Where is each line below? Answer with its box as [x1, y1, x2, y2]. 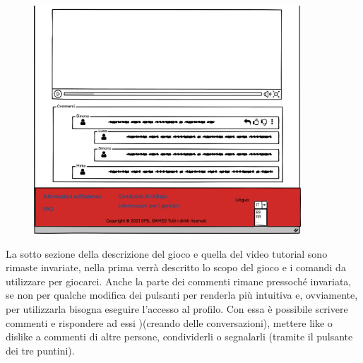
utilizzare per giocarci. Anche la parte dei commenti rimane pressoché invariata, [6, 273, 352, 288]
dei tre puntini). [6, 343, 75, 357]
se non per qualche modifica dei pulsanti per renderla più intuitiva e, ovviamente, [6, 287, 358, 302]
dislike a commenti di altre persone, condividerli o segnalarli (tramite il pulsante [6, 329, 353, 344]
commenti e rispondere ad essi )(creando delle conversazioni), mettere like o [6, 315, 333, 330]
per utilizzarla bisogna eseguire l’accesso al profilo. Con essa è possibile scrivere [6, 301, 348, 316]
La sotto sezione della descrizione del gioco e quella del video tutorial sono [6, 246, 328, 261]
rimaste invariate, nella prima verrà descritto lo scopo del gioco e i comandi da [6, 260, 346, 275]
